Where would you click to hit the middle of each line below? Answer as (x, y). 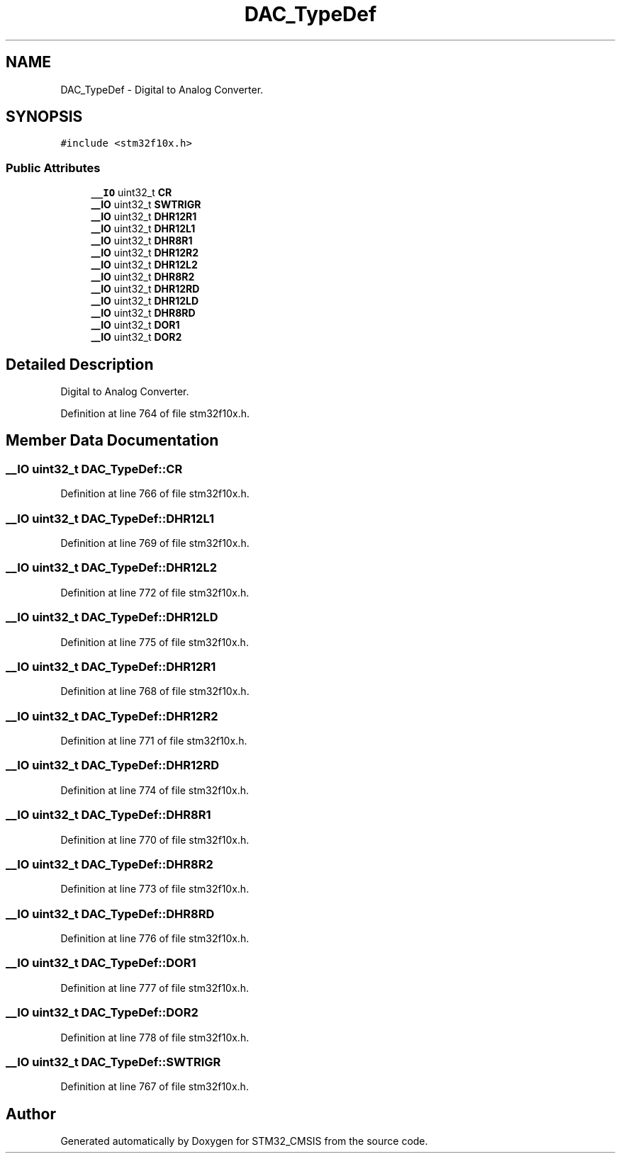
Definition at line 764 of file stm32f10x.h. (155, 414)
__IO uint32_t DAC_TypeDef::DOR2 (102, 1013)
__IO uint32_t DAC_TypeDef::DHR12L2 (111, 568)
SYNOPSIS (44, 117)
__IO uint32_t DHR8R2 (143, 277)
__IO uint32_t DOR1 (135, 325)
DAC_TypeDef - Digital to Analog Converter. (162, 89)
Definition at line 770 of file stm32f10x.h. (155, 839)
